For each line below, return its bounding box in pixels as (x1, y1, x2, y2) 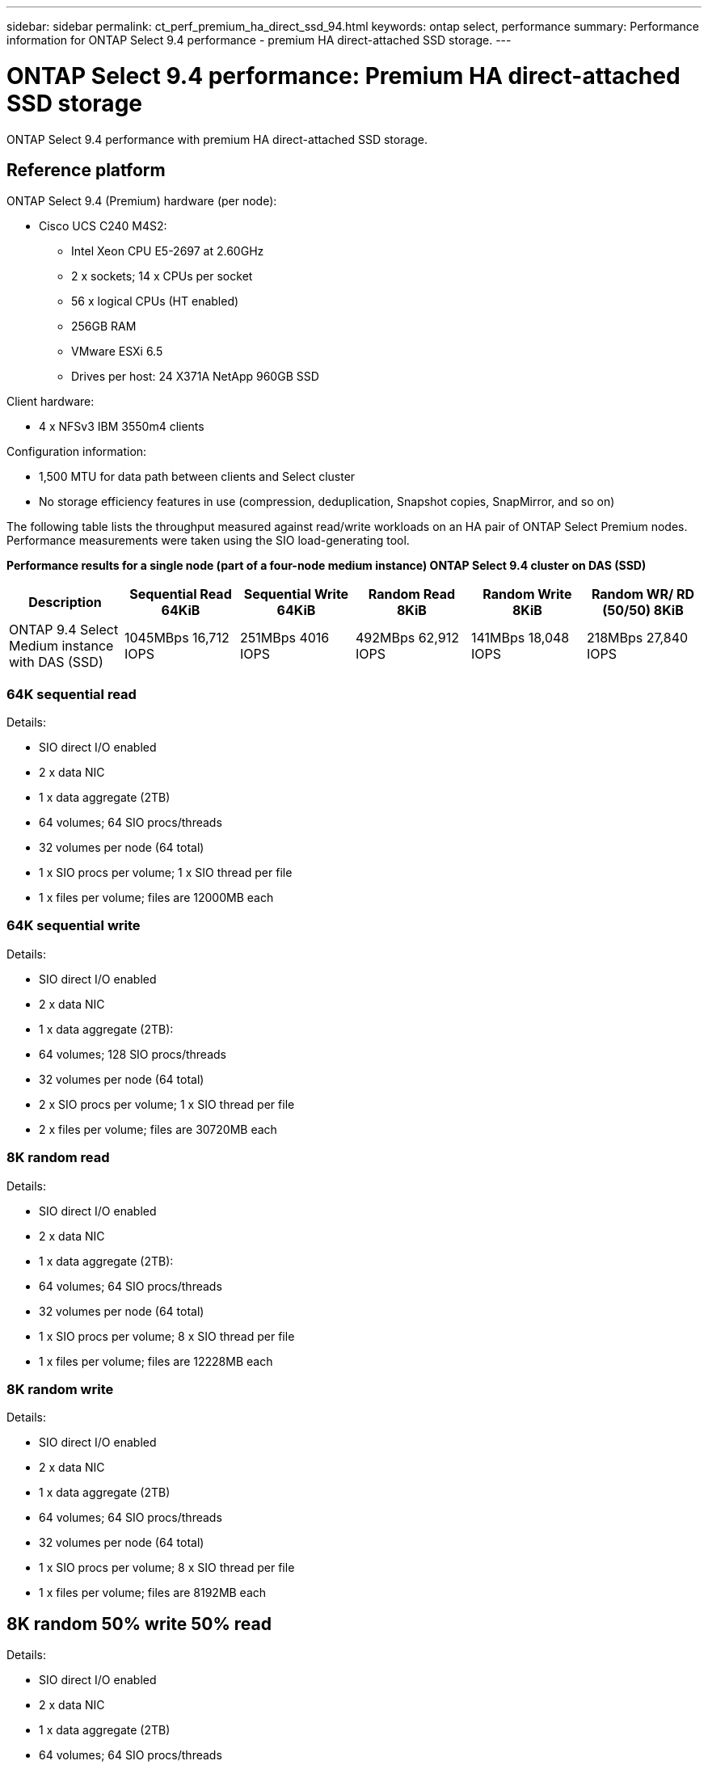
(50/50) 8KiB (602, 602, 684, 619)
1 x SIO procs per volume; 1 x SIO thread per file (39, 866, 293, 880)
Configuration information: (6, 444, 147, 459)
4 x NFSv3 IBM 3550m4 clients (39, 419, 204, 434)
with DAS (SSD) (9, 654, 103, 671)
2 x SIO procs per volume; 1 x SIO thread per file (39, 1097, 295, 1111)
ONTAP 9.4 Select (9, 621, 119, 638)
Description (28, 594, 102, 611)
